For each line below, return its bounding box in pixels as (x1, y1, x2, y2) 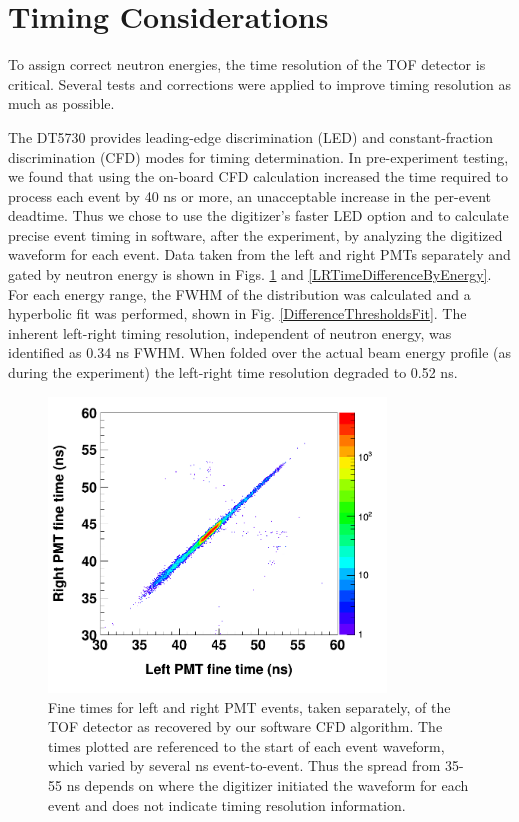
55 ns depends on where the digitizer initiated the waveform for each (48, 775, 469, 796)
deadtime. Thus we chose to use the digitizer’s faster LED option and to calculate (8, 205, 509, 226)
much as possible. (8, 93, 115, 114)
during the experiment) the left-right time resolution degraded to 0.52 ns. (8, 362, 458, 383)
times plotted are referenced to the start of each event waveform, (48, 735, 445, 756)
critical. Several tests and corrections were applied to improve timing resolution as (8, 73, 512, 94)
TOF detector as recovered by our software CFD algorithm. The (48, 716, 443, 737)
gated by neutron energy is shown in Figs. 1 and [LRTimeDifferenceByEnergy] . (8, 264, 492, 285)
